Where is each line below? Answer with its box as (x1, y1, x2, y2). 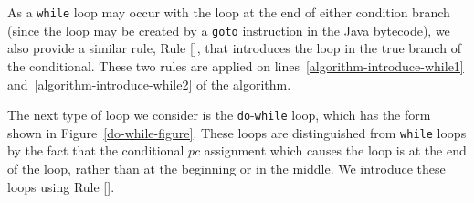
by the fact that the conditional (7, 141, 184, 160)
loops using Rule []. (7, 176, 115, 196)
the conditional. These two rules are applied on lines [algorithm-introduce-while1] (7, 56, 464, 75)
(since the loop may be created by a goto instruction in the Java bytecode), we (7, 20, 450, 39)
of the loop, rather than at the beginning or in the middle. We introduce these (7, 159, 446, 177)
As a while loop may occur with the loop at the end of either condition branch (7, 3, 450, 21)
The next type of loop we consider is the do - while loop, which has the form (7, 105, 431, 124)
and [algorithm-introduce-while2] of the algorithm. (7, 74, 291, 93)
